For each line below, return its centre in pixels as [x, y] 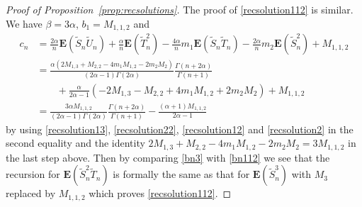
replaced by [31, 193]
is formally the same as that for [181, 174]
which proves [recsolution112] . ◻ [160, 193]
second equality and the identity [75, 143]
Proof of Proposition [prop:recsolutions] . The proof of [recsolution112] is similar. [180, 9]
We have [24, 23]
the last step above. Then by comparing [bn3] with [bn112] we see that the [168, 157]
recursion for [33, 174]
